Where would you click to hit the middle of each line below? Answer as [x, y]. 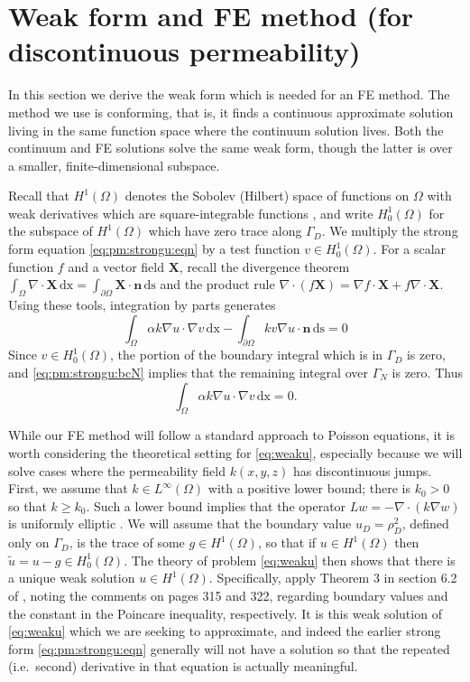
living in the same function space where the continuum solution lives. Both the [226, 130]
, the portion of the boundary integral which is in [247, 355]
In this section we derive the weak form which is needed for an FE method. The [229, 94]
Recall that [39, 196]
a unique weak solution [72, 578]
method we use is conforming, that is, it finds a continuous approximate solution [231, 112]
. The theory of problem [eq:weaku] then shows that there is [290, 560]
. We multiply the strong [390, 231]
